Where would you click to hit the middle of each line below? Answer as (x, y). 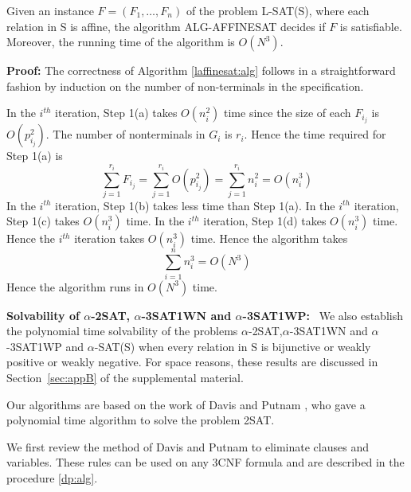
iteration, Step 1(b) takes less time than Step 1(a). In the (195, 205)
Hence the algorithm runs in (75, 286)
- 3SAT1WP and (45, 346)
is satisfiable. (371, 26)
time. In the (155, 221)
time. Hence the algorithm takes (269, 238)
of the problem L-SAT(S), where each (278, 10)
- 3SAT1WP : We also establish (323, 315)
